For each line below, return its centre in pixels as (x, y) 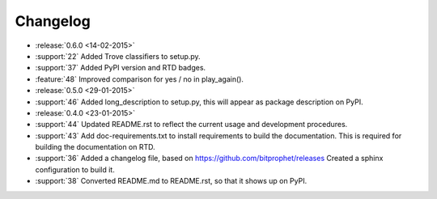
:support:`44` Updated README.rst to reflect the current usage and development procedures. (191, 125)
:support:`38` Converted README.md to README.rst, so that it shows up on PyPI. (171, 181)
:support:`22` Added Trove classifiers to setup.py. (118, 56)
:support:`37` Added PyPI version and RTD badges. (121, 68)
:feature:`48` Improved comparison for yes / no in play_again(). (140, 79)
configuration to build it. (75, 169)
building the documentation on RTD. (95, 147)
